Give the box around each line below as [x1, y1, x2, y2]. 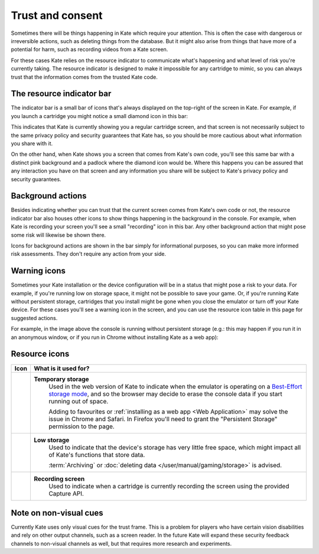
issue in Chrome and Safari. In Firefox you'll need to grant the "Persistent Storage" [48, 415, 278, 423]
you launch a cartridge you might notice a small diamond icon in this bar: [11, 112, 188, 119]
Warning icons [11, 266, 66, 276]
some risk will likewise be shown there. [11, 231, 106, 239]
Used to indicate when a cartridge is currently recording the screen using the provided [48, 482, 289, 490]
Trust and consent [11, 9, 103, 22]
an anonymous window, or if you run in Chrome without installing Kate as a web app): [11, 334, 219, 341]
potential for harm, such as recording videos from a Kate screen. [11, 46, 168, 53]
